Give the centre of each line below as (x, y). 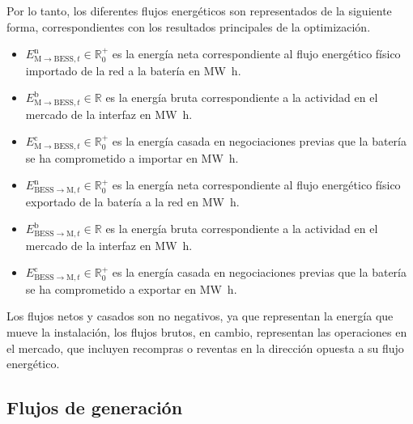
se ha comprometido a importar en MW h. (132, 157)
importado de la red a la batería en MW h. (133, 70)
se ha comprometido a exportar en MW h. (131, 288)
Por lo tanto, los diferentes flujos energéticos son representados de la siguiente (199, 11)
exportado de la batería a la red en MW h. (132, 201)
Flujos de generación (95, 407)
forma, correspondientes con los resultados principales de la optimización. (189, 26)
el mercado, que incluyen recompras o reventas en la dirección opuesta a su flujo (205, 348)
